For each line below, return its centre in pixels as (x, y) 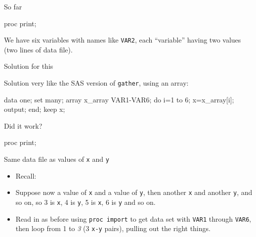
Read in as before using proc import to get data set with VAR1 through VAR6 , (133, 218)
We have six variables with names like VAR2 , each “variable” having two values (123, 40)
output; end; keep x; (35, 109)
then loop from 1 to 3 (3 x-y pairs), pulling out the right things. (113, 228)
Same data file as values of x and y (57, 159)
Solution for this (29, 66)
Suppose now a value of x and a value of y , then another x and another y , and (134, 192)
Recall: (26, 175)
